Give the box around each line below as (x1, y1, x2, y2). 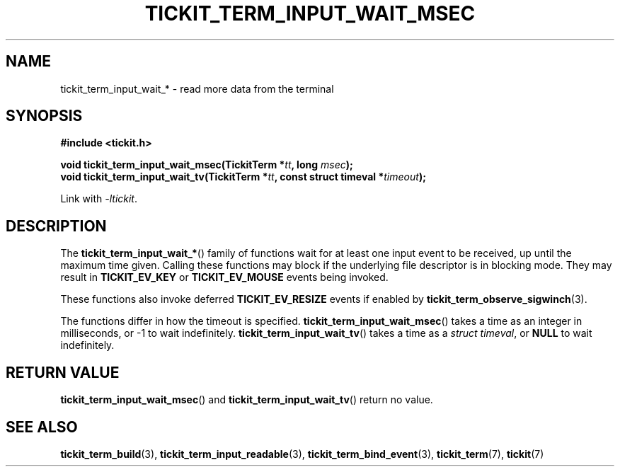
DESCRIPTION (6, 217, 107, 235)
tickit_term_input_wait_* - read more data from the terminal (60, 82, 334, 95)
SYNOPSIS (6, 107, 83, 125)
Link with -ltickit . (60, 192, 138, 205)
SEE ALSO (6, 418, 78, 436)
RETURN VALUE (6, 363, 120, 381)
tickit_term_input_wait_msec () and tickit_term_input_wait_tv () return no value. (60, 393, 433, 406)
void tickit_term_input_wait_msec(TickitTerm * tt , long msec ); (60, 159, 353, 171)
